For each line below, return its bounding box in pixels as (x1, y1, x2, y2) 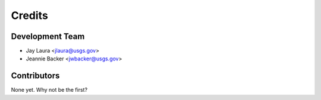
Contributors (11, 71, 60, 81)
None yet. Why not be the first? (11, 86, 88, 93)
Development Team (11, 31, 85, 41)
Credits (11, 9, 49, 22)
